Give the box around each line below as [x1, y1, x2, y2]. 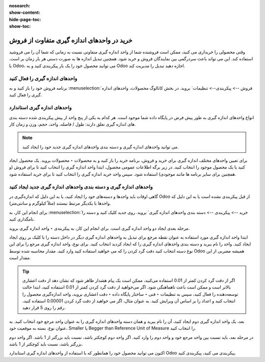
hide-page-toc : [9, 16, 41, 22]
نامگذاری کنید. [9, 216, 35, 222]
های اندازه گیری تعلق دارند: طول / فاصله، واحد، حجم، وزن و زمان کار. [9, 121, 136, 127]
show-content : [9, 10, 40, 16]
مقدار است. [9, 255, 31, 261]
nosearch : [9, 3, 30, 8]
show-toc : [9, 24, 31, 29]
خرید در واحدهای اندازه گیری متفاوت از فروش [9, 36, 132, 44]
